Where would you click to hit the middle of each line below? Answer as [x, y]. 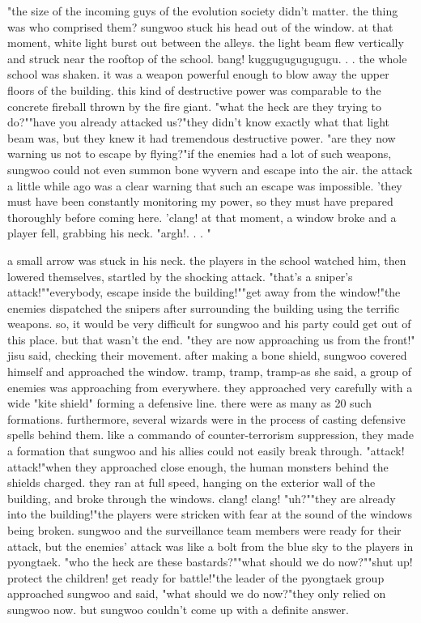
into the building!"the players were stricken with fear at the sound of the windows [210, 514]
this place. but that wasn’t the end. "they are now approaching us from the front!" [211, 339]
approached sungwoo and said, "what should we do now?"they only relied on [197, 593]
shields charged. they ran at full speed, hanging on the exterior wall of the [191, 482]
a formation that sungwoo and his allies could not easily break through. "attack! [206, 451]
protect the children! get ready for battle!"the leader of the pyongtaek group [196, 577]
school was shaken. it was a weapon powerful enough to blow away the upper [198, 74]
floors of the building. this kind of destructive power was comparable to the [194, 90]
